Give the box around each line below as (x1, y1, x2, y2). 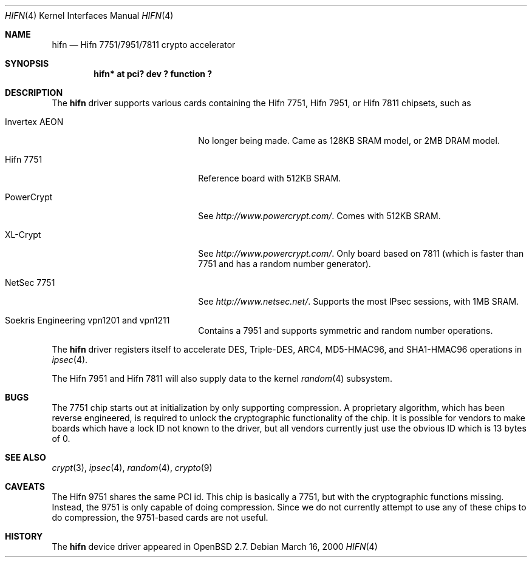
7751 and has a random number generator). (198, 259, 371, 269)
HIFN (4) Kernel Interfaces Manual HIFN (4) (5, 10, 174, 21)
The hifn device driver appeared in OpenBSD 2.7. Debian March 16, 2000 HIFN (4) (52, 541, 378, 552)
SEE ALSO (5, 452, 46, 462)
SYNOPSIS (5, 58, 49, 69)
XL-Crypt (5, 229, 41, 240)
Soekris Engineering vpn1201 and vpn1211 (5, 315, 170, 325)
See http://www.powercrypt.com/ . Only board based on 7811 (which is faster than (198, 248, 524, 259)
